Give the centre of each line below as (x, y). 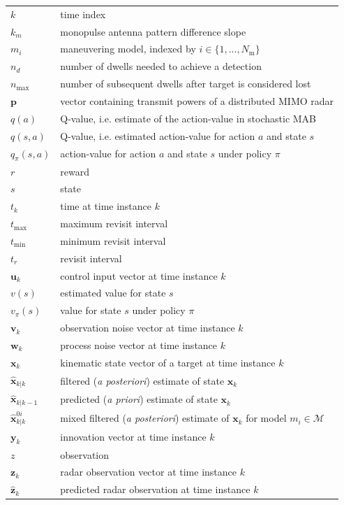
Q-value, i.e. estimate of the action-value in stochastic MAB (188, 118)
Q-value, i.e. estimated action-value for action (158, 135)
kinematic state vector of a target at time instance (168, 362)
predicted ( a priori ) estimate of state (139, 399)
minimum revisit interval (113, 240)
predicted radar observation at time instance (155, 489)
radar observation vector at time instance (148, 472)
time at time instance (106, 206)
